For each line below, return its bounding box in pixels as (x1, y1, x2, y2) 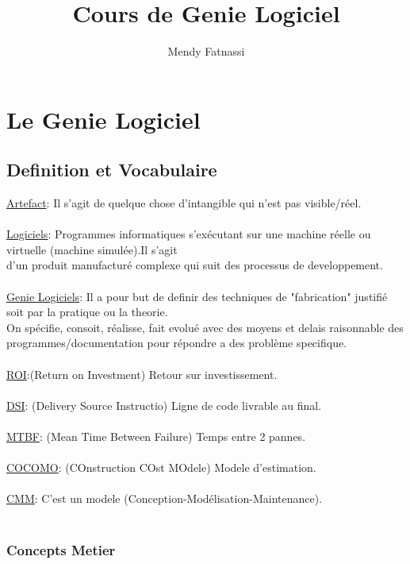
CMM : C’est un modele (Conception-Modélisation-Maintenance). (6, 490, 323, 507)
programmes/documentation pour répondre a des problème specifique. (6, 334, 347, 351)
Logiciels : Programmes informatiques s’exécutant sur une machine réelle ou (6, 226, 371, 242)
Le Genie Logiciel (6, 102, 201, 135)
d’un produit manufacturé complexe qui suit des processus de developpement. (6, 257, 383, 273)
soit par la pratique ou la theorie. (6, 303, 168, 320)
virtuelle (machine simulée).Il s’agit (6, 241, 178, 257)
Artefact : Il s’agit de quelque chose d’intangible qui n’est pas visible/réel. (6, 195, 362, 211)
